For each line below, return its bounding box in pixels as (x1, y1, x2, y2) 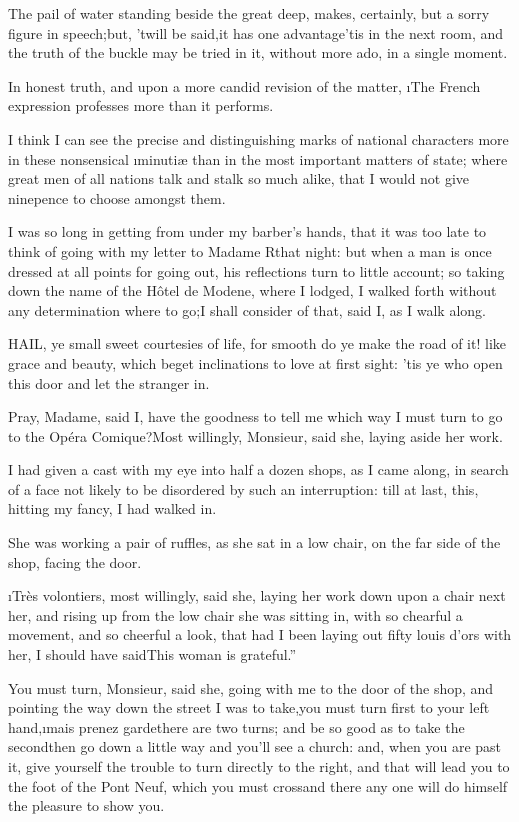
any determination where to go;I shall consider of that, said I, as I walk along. (8, 299, 486, 320)
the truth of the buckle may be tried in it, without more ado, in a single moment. (8, 42, 508, 63)
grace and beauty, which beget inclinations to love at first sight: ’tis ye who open (8, 352, 503, 373)
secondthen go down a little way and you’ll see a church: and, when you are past (8, 736, 502, 757)
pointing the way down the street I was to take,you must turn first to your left (8, 697, 490, 718)
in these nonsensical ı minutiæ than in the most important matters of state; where (8, 148, 508, 169)
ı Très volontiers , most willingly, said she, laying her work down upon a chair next (8, 585, 506, 606)
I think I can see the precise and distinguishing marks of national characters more (8, 128, 509, 149)
